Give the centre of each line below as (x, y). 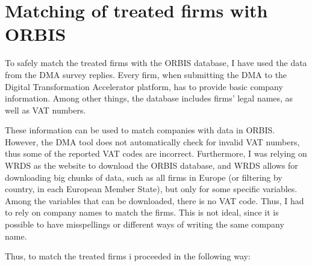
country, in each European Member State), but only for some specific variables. (151, 189)
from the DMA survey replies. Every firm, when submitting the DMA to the (146, 74)
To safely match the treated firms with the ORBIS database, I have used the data (156, 63)
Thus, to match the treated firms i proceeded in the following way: (128, 256)
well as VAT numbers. (45, 110)
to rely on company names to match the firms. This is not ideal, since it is (142, 212)
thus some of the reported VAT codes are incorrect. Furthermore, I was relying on (156, 153)
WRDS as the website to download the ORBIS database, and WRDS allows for (151, 165)
